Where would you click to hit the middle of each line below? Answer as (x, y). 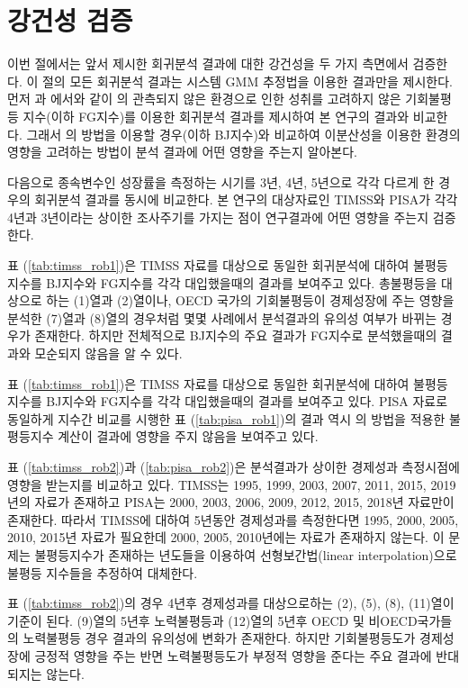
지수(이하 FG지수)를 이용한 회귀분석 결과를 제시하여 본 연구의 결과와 (216, 116)
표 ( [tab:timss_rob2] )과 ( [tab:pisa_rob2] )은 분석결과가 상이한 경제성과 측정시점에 (234, 466)
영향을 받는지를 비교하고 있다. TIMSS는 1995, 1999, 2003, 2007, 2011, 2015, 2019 (232, 484)
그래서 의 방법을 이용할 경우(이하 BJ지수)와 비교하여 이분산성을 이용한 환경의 (243, 134)
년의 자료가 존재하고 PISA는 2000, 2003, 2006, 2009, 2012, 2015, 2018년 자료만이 (231, 502)
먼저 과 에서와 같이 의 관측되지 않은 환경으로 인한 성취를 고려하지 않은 (204, 99)
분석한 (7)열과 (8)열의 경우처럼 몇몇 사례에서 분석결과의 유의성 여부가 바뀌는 (222, 317)
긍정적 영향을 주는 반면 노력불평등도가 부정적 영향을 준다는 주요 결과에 (233, 655)
